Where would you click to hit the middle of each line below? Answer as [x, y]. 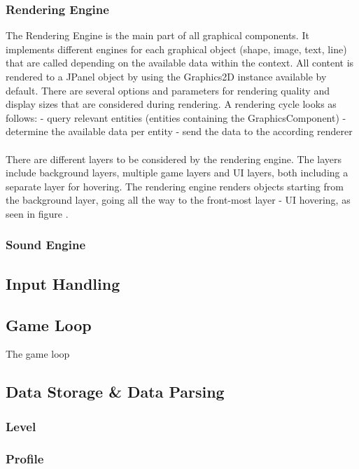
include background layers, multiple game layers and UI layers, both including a [177, 173]
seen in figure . [37, 213]
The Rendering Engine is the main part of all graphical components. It [157, 35]
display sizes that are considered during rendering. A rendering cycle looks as [171, 104]
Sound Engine [46, 245]
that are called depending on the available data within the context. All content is [180, 63]
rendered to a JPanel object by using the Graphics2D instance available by [166, 76]
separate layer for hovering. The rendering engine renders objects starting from [175, 186]
